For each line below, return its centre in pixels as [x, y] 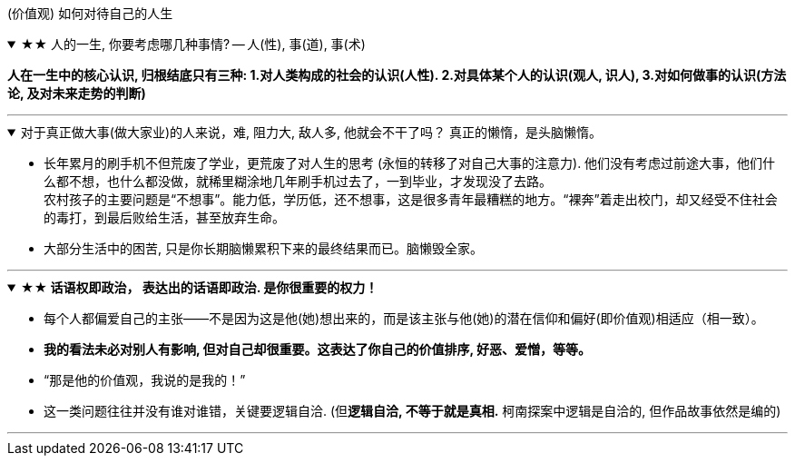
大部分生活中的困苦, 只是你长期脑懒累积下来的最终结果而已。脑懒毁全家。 [263, 248]
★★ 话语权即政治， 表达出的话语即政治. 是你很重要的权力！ [199, 287]
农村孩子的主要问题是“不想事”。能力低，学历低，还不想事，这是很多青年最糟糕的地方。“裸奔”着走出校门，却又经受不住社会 [411, 199]
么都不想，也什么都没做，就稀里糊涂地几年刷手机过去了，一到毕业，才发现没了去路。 [298, 181]
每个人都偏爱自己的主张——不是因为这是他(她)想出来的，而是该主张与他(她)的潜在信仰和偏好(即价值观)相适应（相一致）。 [404, 318]
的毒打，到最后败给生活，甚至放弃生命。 [164, 217]
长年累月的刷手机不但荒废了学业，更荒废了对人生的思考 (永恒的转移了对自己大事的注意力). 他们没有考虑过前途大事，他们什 [410, 163]
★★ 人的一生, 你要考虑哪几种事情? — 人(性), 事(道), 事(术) [193, 44]
